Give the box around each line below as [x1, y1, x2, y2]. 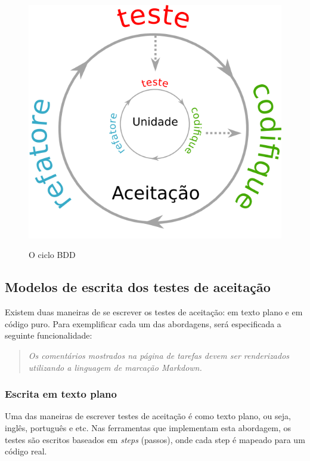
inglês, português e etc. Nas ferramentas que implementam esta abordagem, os [5, 421, 292, 434]
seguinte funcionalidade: [5, 329, 92, 342]
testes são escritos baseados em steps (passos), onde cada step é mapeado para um [5, 433, 305, 445]
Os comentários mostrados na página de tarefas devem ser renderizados [28, 349, 290, 361]
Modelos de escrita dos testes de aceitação [5, 278, 271, 296]
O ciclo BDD [29, 248, 76, 261]
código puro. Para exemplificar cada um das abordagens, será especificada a [5, 317, 281, 330]
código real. [5, 445, 47, 457]
